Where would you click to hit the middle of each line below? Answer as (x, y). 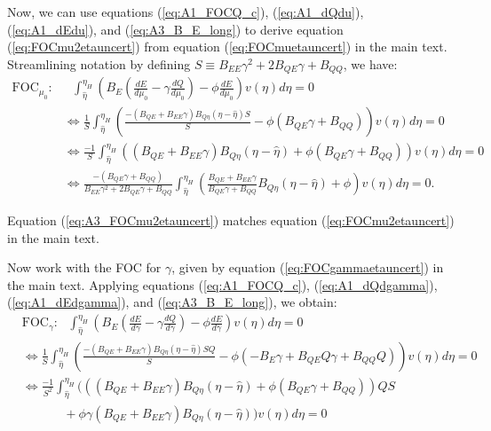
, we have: (370, 63)
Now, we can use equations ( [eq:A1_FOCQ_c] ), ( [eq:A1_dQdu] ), (186, 12)
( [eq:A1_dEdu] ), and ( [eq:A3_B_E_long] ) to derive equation (175, 29)
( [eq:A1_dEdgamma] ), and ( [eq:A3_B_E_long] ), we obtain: (172, 302)
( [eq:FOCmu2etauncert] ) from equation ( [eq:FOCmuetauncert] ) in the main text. (227, 47)
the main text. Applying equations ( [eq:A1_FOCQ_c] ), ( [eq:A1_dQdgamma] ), (222, 284)
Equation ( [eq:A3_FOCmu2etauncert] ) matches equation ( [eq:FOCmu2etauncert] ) (231, 220)
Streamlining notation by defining (99, 63)
